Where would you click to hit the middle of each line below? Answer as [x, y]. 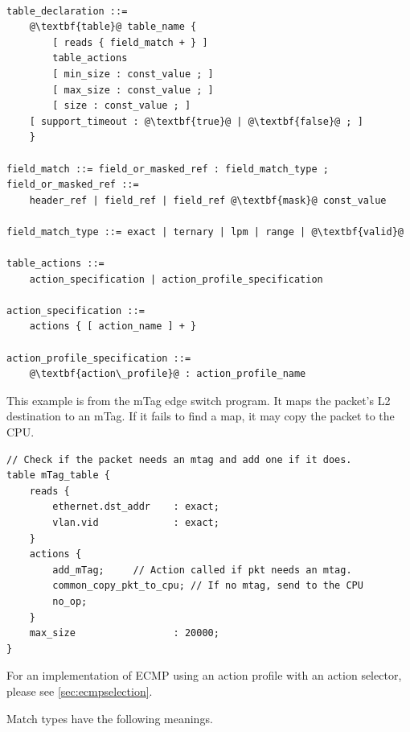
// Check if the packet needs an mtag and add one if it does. [179, 459]
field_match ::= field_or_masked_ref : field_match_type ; [168, 169]
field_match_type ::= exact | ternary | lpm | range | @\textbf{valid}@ [205, 232]
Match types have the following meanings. [110, 718]
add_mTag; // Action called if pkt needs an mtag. [202, 570]
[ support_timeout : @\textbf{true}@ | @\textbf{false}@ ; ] [196, 121]
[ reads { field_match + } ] [130, 42]
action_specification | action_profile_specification [176, 279]
